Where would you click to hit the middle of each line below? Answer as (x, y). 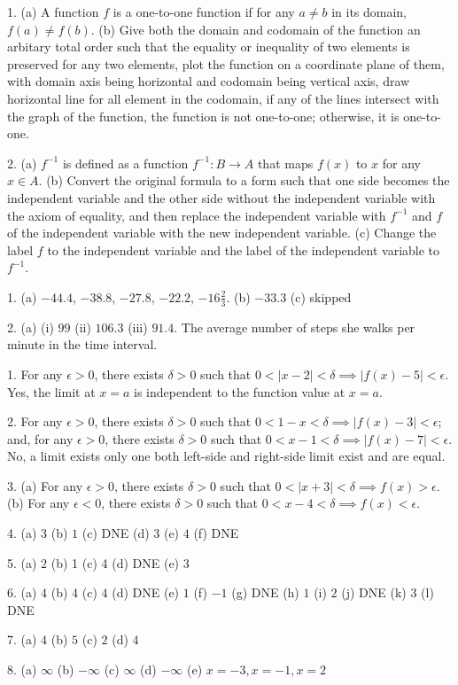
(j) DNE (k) (374, 592)
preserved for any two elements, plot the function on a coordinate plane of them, (226, 63)
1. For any (35, 374)
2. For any (35, 421)
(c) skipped (321, 296)
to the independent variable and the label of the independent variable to (244, 249)
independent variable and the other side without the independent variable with (221, 197)
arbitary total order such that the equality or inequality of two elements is (209, 47)
